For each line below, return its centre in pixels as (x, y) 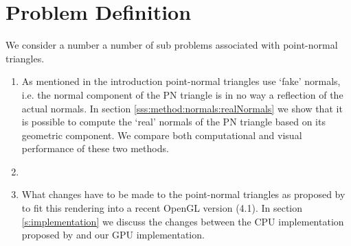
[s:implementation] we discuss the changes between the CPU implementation (183, 221)
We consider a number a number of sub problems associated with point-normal (172, 45)
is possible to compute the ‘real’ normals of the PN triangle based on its (173, 122)
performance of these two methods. (95, 148)
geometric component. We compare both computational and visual (162, 135)
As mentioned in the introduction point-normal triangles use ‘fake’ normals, (181, 81)
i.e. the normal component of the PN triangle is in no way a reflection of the (182, 94)
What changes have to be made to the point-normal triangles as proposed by (183, 194)
